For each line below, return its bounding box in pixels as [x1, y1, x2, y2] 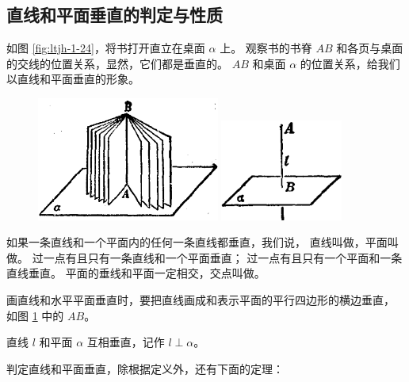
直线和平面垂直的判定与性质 [6, 2, 223, 27]
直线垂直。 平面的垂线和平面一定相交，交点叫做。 [6, 265, 266, 281]
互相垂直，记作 [86, 334, 165, 350]
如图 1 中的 [6, 307, 64, 323]
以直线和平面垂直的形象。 [6, 71, 140, 87]
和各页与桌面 [336, 40, 403, 56]
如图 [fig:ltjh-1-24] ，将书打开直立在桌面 [6, 40, 205, 56]
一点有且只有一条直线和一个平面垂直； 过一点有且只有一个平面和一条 [43, 249, 403, 265]
